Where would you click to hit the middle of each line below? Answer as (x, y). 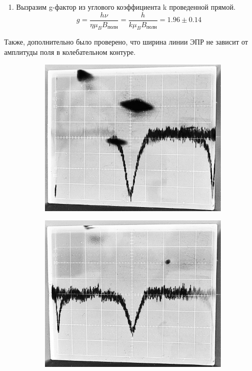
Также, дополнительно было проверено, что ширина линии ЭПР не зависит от (126, 42)
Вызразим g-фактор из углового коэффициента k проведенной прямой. (126, 7)
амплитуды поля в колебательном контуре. (70, 52)
